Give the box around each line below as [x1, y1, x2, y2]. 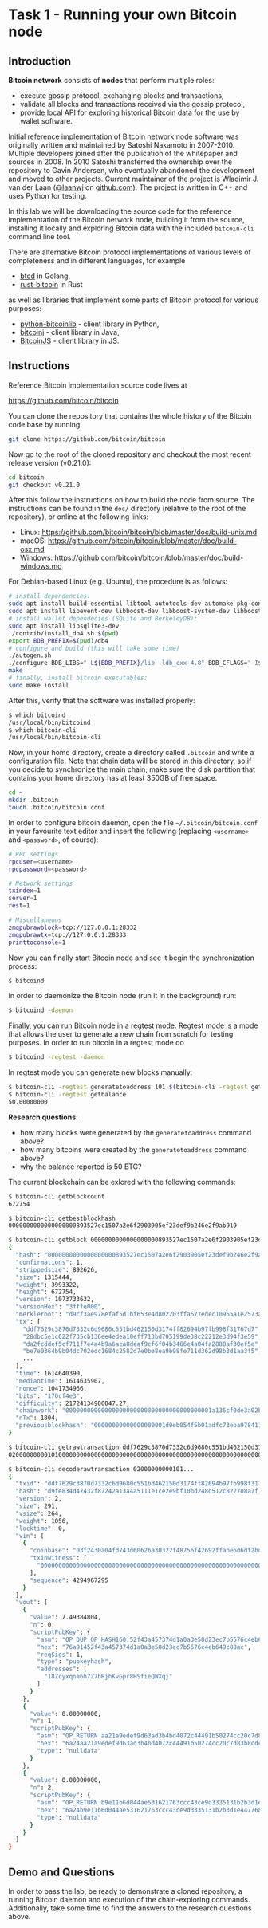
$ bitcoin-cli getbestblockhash [8, 1214, 116, 1222]
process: [8, 961, 37, 970]
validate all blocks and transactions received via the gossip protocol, [19, 100, 246, 108]
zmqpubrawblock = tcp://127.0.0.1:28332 [8, 923, 137, 931]
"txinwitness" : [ [29, 1554, 88, 1562]
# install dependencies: [8, 592, 91, 600]
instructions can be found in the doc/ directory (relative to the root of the [8, 504, 246, 513]
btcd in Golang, [19, 271, 70, 281]
